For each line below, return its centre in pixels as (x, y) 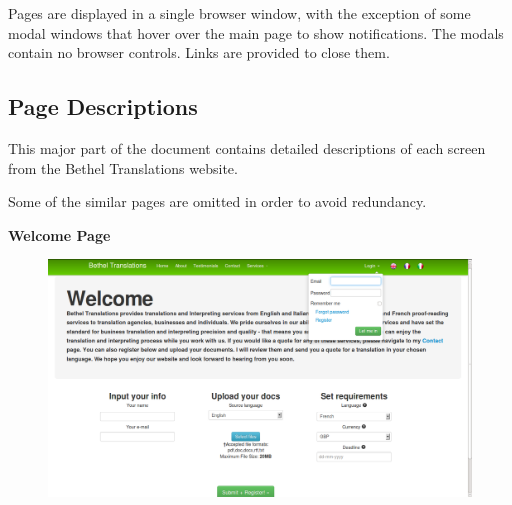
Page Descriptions (103, 106)
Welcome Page (59, 234)
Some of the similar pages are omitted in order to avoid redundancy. (217, 201)
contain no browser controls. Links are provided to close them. (199, 52)
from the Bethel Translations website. (123, 167)
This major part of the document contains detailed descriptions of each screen (247, 147)
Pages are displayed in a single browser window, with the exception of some (239, 13)
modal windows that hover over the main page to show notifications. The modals (256, 32)
